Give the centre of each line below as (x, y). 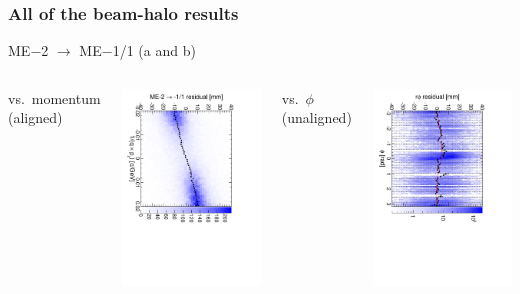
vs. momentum (54, 97)
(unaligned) (316, 117)
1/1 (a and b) (154, 50)
